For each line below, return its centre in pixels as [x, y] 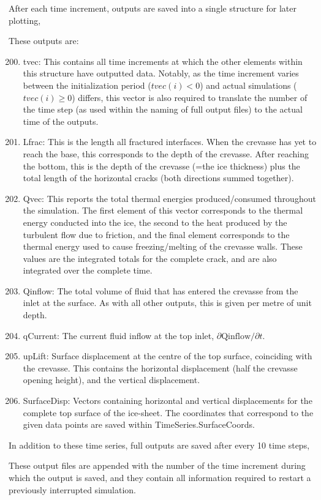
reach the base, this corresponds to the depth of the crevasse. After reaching [166, 153]
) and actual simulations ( [248, 85]
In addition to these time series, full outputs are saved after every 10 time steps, [159, 445]
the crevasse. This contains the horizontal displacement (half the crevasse [160, 368]
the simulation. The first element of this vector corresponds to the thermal [163, 210]
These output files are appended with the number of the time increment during [157, 465]
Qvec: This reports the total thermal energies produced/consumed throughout [169, 198]
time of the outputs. [61, 121]
